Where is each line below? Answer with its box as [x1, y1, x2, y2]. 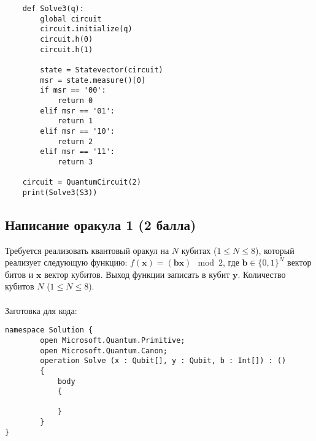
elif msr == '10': [40, 126, 115, 136]
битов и [5, 267, 34, 280]
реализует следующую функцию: [5, 256, 128, 269]
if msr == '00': [40, 86, 106, 95]
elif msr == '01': [40, 106, 115, 115]
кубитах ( [181, 244, 217, 256]
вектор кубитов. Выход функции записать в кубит [44, 267, 230, 280]
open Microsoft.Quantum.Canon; [40, 346, 168, 355]
